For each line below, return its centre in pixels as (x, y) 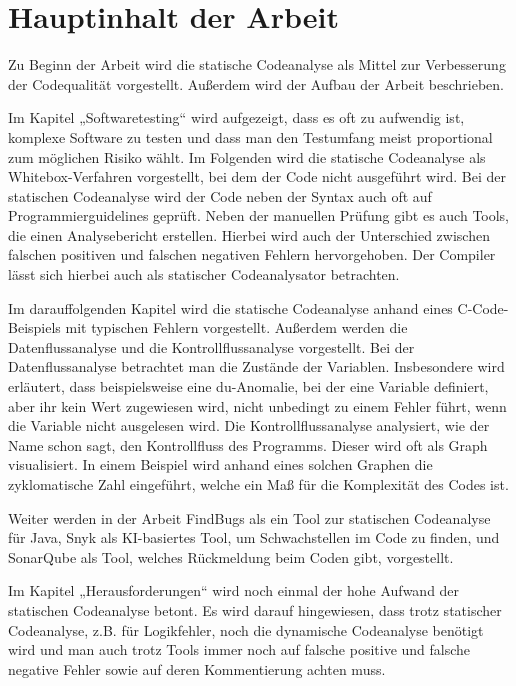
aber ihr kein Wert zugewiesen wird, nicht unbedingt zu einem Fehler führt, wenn (257, 405)
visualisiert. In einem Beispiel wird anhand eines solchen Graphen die (220, 464)
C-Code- (483, 307)
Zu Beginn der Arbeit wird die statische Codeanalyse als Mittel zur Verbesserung (257, 64)
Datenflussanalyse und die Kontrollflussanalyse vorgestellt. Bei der (211, 346)
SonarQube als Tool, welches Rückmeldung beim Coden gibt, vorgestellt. (231, 556)
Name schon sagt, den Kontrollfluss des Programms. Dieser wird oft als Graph (248, 444)
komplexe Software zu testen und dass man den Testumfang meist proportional (250, 136)
